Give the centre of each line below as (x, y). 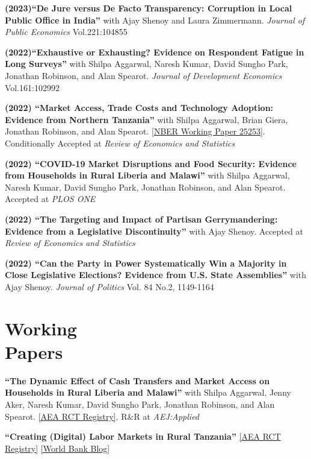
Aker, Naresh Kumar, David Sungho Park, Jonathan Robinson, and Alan (140, 404)
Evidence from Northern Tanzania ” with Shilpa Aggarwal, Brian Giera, (146, 119)
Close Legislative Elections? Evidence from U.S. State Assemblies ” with (156, 275)
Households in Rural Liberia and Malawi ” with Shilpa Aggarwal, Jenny (148, 392)
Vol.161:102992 (32, 87)
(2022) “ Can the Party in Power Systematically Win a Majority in (146, 263)
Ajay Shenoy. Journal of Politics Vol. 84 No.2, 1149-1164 (109, 286)
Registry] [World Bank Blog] (57, 448)
